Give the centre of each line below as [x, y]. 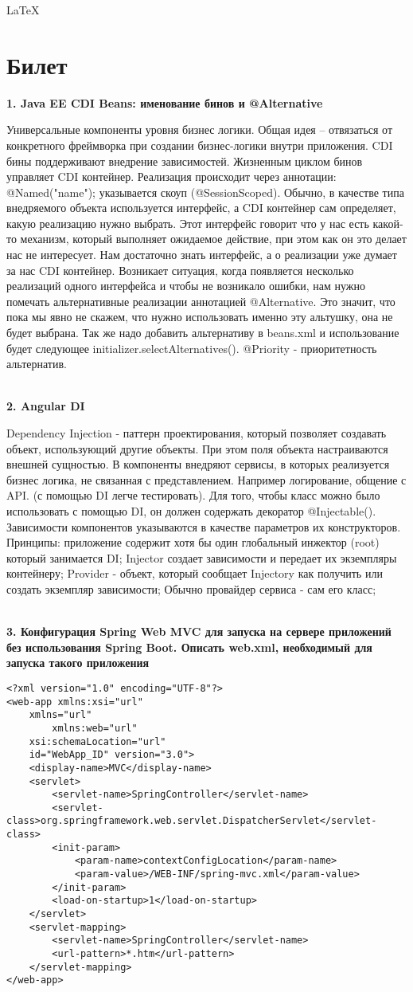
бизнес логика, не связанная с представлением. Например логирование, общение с [206, 479]
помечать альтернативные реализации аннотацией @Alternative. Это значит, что [201, 301]
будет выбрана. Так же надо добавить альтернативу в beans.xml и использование [203, 333]
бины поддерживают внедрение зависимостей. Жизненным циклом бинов [185, 161]
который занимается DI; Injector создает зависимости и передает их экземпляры [202, 557]
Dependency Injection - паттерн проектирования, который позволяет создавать [197, 433]
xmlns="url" [60, 715]
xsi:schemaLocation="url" [97, 741]
